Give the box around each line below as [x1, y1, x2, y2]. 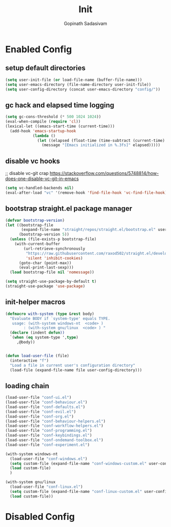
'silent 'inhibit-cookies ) [25, 255, 83, 260]
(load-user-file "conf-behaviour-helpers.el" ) [5, 419, 106, 424]
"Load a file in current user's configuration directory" [10, 363, 136, 368]
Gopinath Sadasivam [64, 20, 107, 26]
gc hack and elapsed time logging [5, 101, 115, 109]
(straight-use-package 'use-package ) [5, 284, 85, 289]
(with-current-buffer [14, 242, 60, 247]
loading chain [5, 382, 49, 390]
